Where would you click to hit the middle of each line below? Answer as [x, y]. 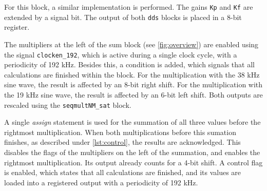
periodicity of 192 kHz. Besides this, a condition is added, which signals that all [129, 64]
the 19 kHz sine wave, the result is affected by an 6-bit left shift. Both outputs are [133, 94]
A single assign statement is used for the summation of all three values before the [132, 122]
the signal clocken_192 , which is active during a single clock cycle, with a [121, 54]
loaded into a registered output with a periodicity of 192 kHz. [101, 182]
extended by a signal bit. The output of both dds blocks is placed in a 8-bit [123, 17]
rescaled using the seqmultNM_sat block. [68, 104]
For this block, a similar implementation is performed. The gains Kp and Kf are [129, 7]
